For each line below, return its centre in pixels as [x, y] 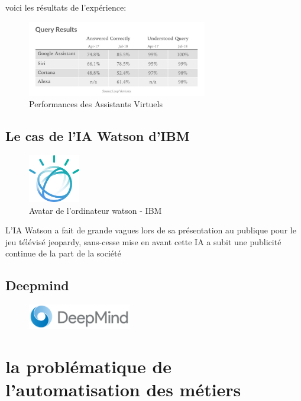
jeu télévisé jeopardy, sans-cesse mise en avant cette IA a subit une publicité [143, 241]
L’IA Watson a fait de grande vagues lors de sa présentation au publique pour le [151, 230]
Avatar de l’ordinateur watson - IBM [96, 210]
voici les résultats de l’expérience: [66, 7]
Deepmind [37, 285]
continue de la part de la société [63, 253]
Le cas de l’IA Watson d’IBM [98, 136]
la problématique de [89, 366]
